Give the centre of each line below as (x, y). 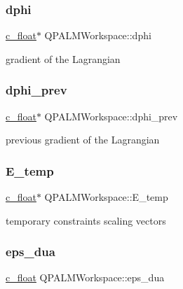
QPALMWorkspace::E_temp (106, 197)
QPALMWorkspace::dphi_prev (111, 116)
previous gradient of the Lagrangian (83, 140)
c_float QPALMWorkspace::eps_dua (85, 277)
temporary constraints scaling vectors (86, 220)
